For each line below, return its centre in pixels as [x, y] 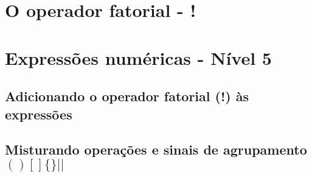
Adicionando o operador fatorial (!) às [127, 96]
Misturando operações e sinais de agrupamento [156, 149]
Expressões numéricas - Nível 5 [138, 57]
